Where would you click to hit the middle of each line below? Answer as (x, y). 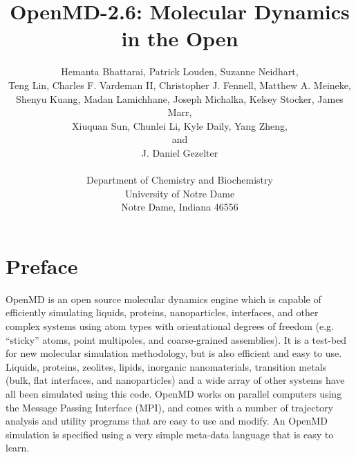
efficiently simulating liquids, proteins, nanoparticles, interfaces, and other (162, 312)
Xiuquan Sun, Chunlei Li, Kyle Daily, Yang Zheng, (180, 125)
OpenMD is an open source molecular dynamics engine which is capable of (163, 299)
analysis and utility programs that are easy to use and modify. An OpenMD (167, 421)
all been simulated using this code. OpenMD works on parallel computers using (174, 393)
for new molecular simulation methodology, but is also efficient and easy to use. (174, 353)
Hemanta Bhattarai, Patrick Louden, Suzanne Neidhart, (180, 71)
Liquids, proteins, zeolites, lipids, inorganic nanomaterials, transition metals (166, 366)
